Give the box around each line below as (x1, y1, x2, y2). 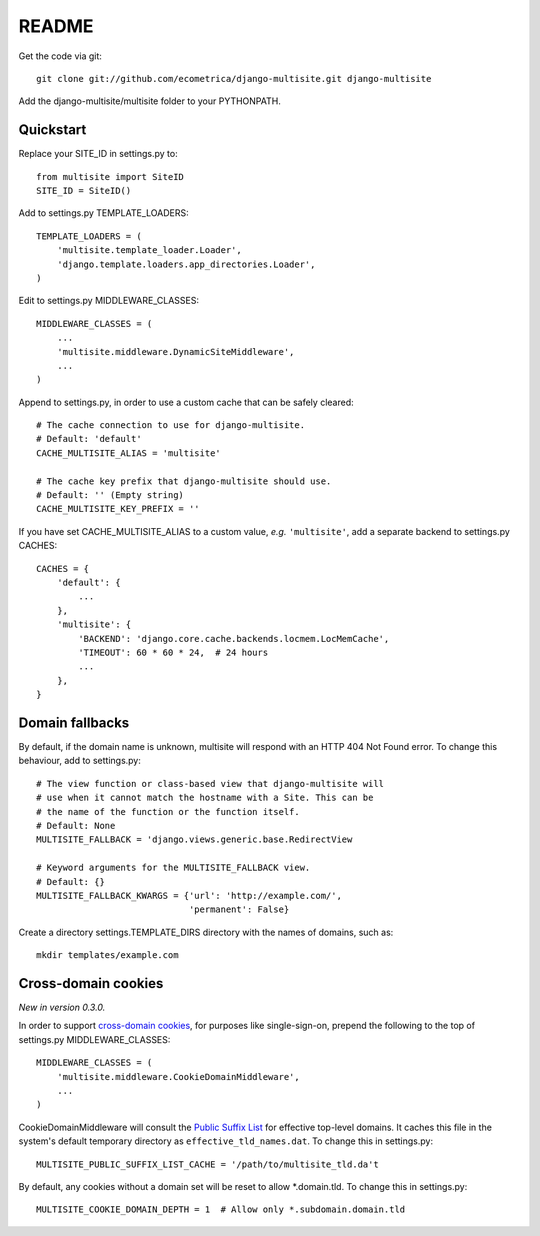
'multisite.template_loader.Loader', (56, 245, 242, 256)
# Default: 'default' (36, 433, 142, 445)
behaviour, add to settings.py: (18, 755, 142, 767)
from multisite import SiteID (36, 171, 185, 182)
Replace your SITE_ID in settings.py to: (18, 148, 179, 160)
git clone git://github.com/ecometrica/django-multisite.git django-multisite (36, 73, 432, 84)
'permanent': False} (188, 904, 290, 915)
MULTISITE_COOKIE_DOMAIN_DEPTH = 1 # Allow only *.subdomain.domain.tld (36, 1204, 406, 1215)
